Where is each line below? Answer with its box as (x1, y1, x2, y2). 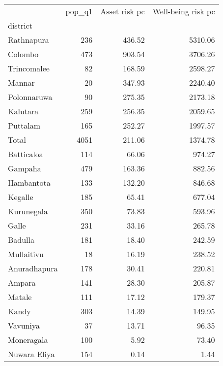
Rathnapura (8, 34, 49, 45)
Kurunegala (8, 205, 48, 217)
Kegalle (8, 191, 33, 202)
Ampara (8, 277, 36, 288)
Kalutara (8, 105, 39, 117)
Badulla (8, 234, 35, 245)
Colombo (8, 48, 39, 60)
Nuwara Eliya (8, 348, 55, 360)
